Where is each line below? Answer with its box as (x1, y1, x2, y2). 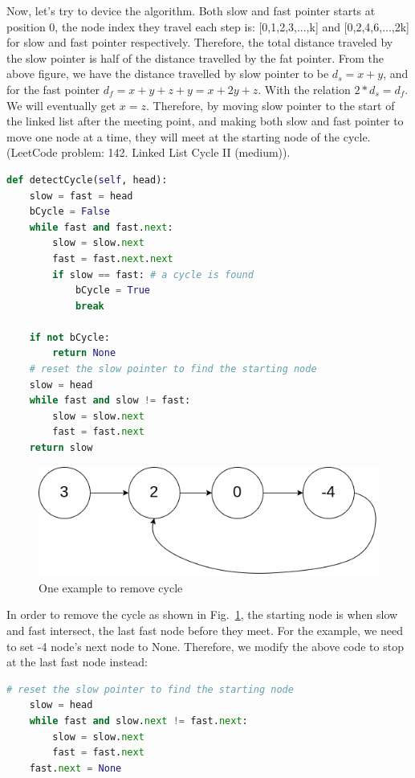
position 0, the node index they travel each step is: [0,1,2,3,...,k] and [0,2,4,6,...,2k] (6, 18, 409, 35)
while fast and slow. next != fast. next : (29, 715, 248, 727)
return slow (29, 442, 93, 454)
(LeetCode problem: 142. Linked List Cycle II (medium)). (6, 144, 291, 161)
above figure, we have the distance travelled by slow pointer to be (6, 65, 329, 82)
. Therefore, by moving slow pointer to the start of (145, 96, 395, 113)
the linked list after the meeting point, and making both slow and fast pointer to (6, 113, 404, 129)
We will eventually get (6, 96, 116, 113)
